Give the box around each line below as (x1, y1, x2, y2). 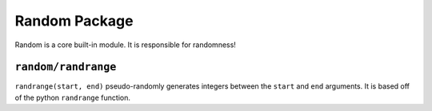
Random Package (14, 12, 134, 30)
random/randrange (14, 61, 117, 73)
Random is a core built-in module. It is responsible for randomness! (14, 40, 236, 50)
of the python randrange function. (14, 93, 131, 102)
